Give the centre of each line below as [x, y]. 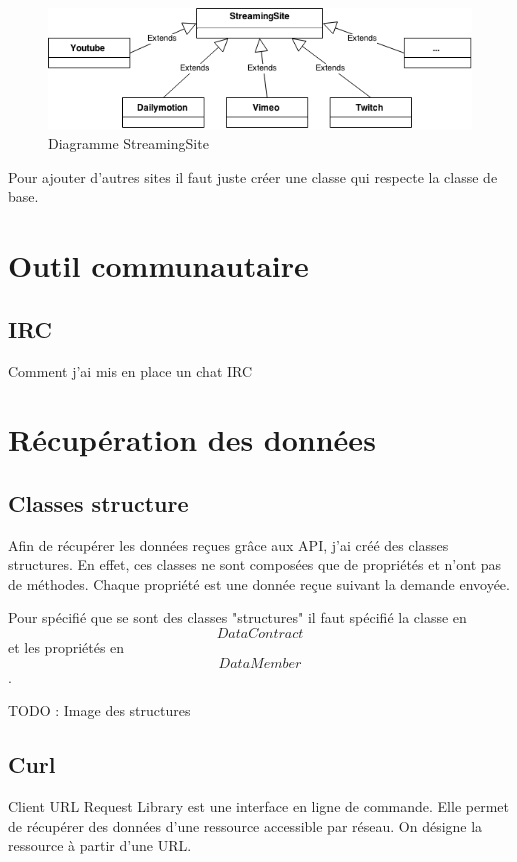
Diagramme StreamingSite [128, 143]
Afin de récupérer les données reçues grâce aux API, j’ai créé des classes [228, 544]
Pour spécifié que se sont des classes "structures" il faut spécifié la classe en [237, 617]
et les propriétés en [66, 647]
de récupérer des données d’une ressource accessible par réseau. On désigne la [245, 825]
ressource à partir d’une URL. [100, 845]
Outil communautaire [158, 265]
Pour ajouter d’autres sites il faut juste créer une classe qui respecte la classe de [253, 176]
